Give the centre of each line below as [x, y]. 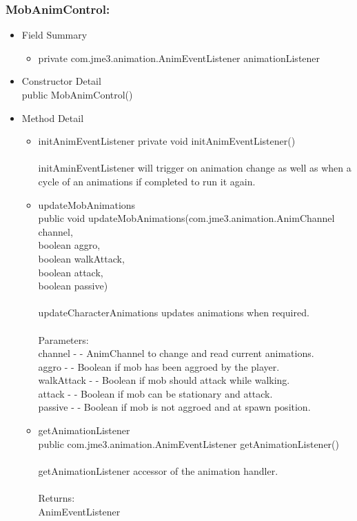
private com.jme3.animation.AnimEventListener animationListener [179, 58]
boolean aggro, [69, 245]
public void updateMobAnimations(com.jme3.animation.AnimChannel [186, 218]
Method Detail [53, 118]
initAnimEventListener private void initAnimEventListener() [167, 141]
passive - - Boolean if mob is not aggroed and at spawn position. [174, 407]
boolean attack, [71, 272]
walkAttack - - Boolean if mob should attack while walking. [164, 380]
